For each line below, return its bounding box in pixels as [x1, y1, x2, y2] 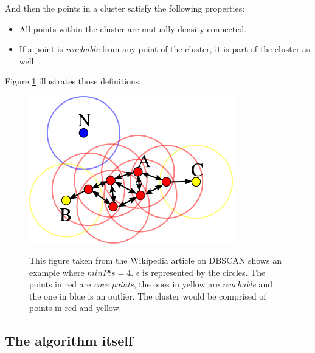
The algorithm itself [5, 331, 133, 350]
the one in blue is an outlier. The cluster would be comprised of [29, 289, 266, 302]
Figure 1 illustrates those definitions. [5, 75, 142, 87]
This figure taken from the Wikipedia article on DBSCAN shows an [29, 254, 282, 267]
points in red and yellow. [29, 301, 122, 314]
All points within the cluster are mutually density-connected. [19, 22, 247, 35]
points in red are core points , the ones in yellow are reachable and [29, 278, 273, 290]
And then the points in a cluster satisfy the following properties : [5, 2, 245, 14]
